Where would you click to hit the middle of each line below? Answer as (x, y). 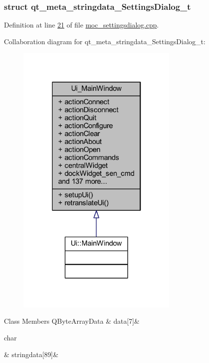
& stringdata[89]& (31, 354)
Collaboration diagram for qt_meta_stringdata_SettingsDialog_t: (105, 41)
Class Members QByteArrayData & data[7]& (72, 321)
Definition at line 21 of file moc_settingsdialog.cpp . (81, 25)
